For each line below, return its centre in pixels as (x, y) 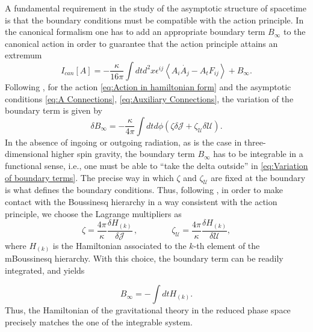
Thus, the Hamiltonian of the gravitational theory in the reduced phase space (148, 310)
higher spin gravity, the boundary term (123, 154)
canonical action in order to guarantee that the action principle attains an (141, 43)
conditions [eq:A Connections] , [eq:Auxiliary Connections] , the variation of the (149, 98)
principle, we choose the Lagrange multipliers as (93, 213)
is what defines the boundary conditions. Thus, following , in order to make (144, 190)
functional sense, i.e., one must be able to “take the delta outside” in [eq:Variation (156, 165)
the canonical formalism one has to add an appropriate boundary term (135, 32)
